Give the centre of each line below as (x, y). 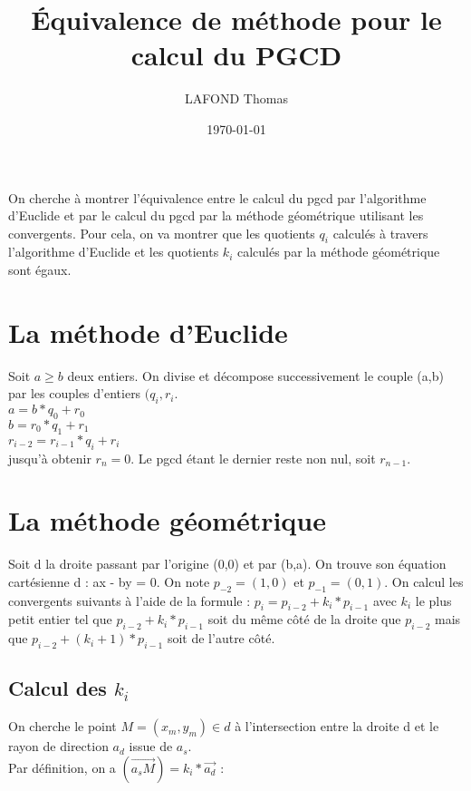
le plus (433, 600)
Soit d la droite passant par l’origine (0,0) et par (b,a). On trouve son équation (227, 564)
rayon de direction (58, 746)
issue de (151, 746)
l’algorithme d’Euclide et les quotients (114, 252)
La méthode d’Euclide (148, 332)
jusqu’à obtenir (50, 458)
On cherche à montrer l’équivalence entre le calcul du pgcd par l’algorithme (217, 197)
